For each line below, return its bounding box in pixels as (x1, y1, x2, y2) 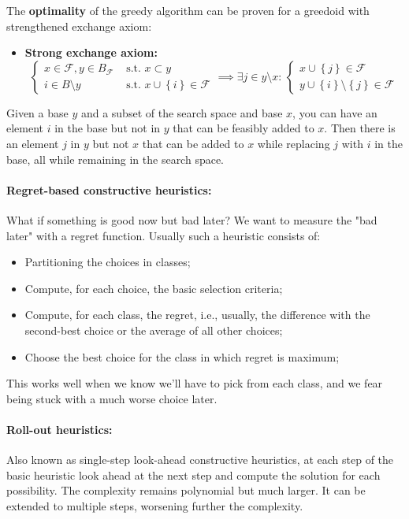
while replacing (257, 135, 330, 151)
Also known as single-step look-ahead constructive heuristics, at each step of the (6, 451, 394, 468)
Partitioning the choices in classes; (24, 254, 191, 270)
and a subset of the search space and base (80, 104, 283, 120)
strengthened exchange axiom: (6, 17, 152, 34)
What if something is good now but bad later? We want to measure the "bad (6, 211, 377, 228)
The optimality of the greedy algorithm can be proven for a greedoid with (6, 2, 370, 18)
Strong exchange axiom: (24, 44, 158, 61)
